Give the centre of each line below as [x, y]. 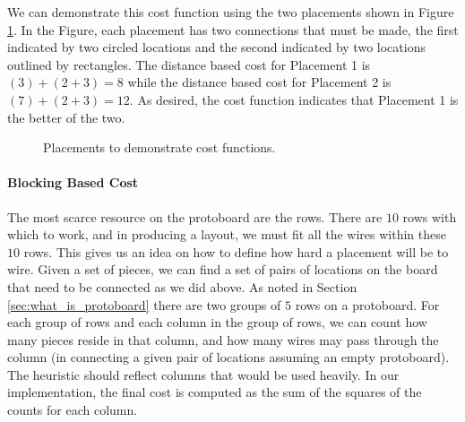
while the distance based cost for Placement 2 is [259, 82]
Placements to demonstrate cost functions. [159, 147]
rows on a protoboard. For [367, 304]
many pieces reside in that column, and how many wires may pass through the [223, 339]
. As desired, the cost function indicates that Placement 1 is [294, 99]
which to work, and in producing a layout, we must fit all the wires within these [227, 234]
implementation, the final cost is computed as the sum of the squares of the [215, 392]
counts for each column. [73, 410]
